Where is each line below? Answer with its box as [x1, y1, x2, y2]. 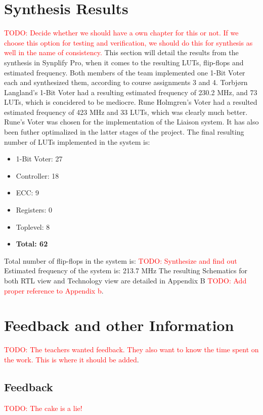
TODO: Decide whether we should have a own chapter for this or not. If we [4, 27, 239, 38]
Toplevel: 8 [16, 221, 50, 232]
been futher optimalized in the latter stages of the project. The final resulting [4, 127, 244, 137]
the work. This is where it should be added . [4, 354, 139, 364]
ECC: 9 [16, 187, 39, 198]
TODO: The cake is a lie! [4, 402, 82, 413]
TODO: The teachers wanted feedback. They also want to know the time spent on [4, 344, 259, 355]
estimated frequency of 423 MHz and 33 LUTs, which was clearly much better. [4, 106, 248, 117]
